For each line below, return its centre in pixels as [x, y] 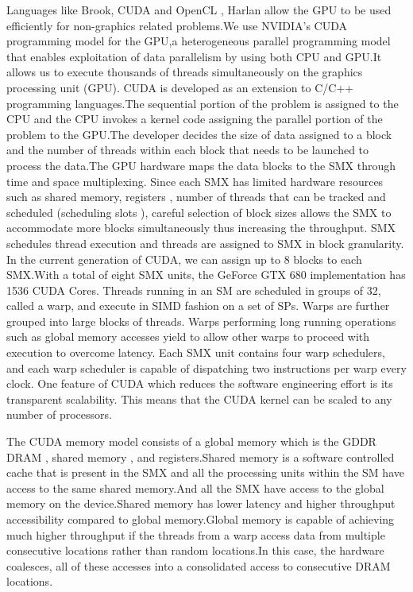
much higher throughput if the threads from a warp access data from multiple [196, 534]
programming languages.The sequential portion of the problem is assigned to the [203, 103]
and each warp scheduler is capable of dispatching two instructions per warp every [206, 368]
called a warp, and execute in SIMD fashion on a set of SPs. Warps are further [198, 306]
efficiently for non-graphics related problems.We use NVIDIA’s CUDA [177, 25]
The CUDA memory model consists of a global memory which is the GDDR [191, 441]
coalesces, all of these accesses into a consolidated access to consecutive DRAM [199, 565]
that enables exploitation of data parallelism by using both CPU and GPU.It [194, 56]
